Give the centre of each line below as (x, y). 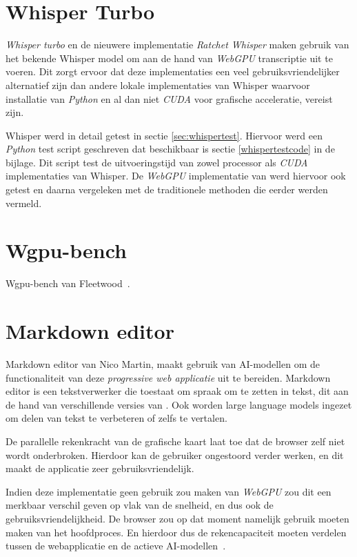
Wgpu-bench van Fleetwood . (68, 283)
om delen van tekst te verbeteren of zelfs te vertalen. (116, 418)
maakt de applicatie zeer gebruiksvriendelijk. (100, 468)
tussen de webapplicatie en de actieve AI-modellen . (116, 546)
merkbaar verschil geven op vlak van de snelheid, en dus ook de (140, 505)
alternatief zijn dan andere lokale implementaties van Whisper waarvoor (158, 85)
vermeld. (24, 203)
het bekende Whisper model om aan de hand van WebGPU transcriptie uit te (169, 58)
